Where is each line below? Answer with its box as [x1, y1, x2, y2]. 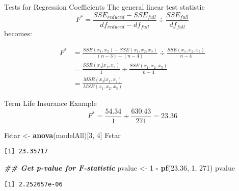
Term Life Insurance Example [4, 98, 97, 108]
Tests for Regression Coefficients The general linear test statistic [4, 2, 205, 12]
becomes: [4, 28, 32, 39]
